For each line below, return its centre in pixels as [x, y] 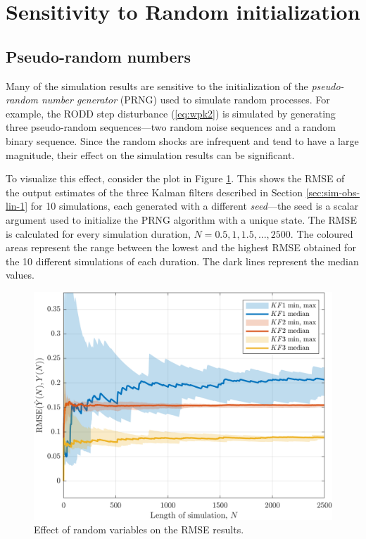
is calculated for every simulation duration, [98, 233]
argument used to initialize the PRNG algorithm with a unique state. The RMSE [181, 219]
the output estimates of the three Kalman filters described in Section [154, 192]
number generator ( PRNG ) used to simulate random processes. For [185, 100]
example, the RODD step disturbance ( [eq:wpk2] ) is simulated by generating [171, 113]
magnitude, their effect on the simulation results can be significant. [150, 154]
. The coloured [322, 233]
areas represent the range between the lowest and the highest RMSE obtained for [181, 247]
